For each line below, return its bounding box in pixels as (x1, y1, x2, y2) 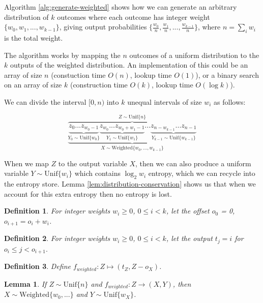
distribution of (4, 11, 49, 22)
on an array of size (4, 79, 62, 90)
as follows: (214, 96, 246, 107)
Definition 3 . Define (4, 261, 71, 271)
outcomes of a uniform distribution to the (129, 49, 259, 60)
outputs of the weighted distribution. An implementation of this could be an (10, 59, 248, 70)
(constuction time (51, 69, 106, 80)
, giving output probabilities (59, 21, 147, 32)
